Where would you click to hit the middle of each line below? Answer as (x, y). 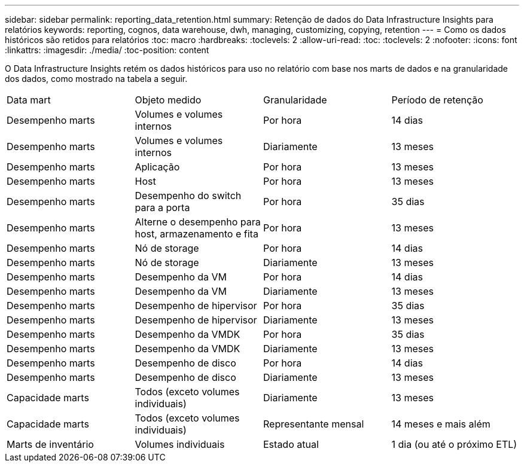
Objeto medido (168, 100)
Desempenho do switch (188, 196)
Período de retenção (437, 100)
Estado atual (291, 444)
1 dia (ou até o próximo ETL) (454, 444)
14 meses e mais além (441, 424)
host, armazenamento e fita (196, 234)
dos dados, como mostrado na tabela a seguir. (96, 79)
